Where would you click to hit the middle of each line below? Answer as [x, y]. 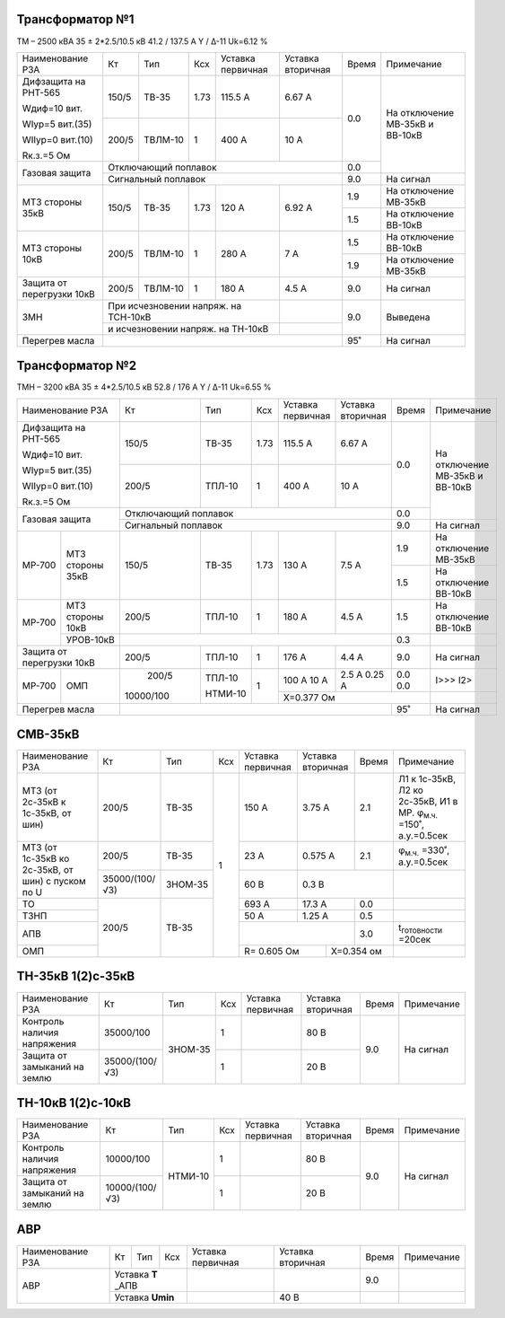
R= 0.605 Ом [271, 952]
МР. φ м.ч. [418, 813]
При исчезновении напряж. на [175, 305]
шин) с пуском [54, 882]
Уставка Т [136, 1274]
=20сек [414, 940]
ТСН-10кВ [130, 317]
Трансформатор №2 [77, 366]
